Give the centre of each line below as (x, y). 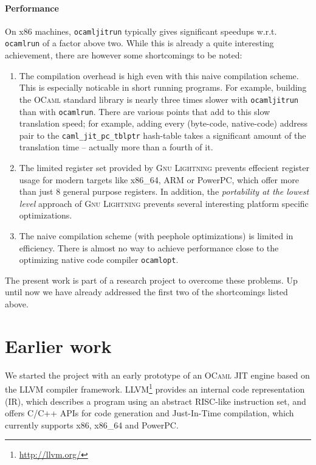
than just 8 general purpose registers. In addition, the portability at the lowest (164, 191)
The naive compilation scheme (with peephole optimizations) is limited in (156, 236)
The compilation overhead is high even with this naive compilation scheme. (159, 75)
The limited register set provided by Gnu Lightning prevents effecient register (164, 168)
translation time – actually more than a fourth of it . (116, 147)
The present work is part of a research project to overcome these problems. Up (151, 280)
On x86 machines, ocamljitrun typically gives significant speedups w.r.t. (141, 31)
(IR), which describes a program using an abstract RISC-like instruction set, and (156, 401)
